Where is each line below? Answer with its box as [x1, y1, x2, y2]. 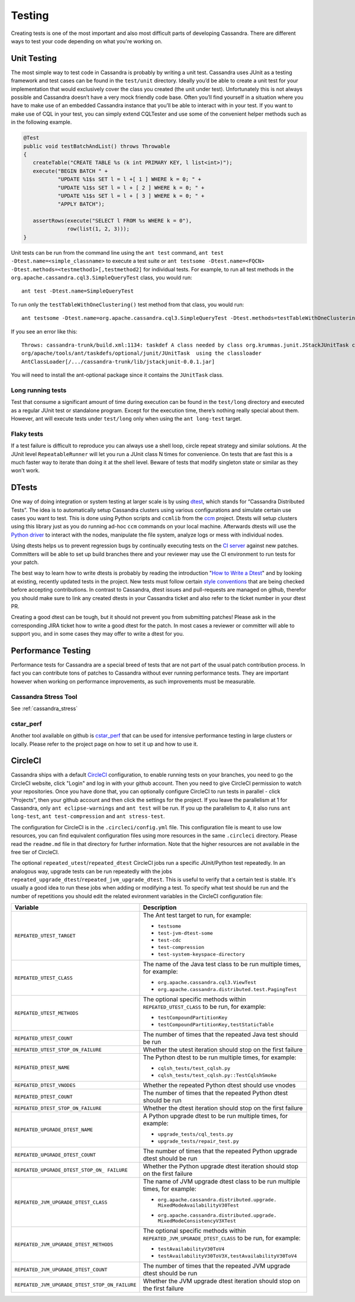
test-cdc [157, 937, 182, 944]
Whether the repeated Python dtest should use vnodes [143, 1081, 296, 1089]
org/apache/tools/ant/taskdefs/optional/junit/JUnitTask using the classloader [21, 350, 262, 357]
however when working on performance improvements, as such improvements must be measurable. [11, 678, 256, 685]
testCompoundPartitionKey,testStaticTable [157, 1022, 275, 1028]
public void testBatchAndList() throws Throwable [23, 143, 170, 149]
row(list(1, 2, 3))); [67, 226, 130, 232]
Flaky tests [11, 429, 44, 438]
